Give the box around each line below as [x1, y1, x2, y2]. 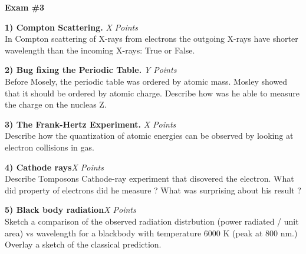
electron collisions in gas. [5, 141, 94, 153]
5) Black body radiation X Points [5, 203, 136, 216]
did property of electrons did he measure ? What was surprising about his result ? [5, 183, 301, 196]
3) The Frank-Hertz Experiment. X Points [5, 118, 176, 130]
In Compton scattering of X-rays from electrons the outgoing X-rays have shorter [5, 32, 298, 45]
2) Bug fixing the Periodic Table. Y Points [5, 63, 177, 76]
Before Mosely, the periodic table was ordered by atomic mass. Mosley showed [5, 75, 288, 87]
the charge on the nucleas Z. [5, 98, 107, 111]
